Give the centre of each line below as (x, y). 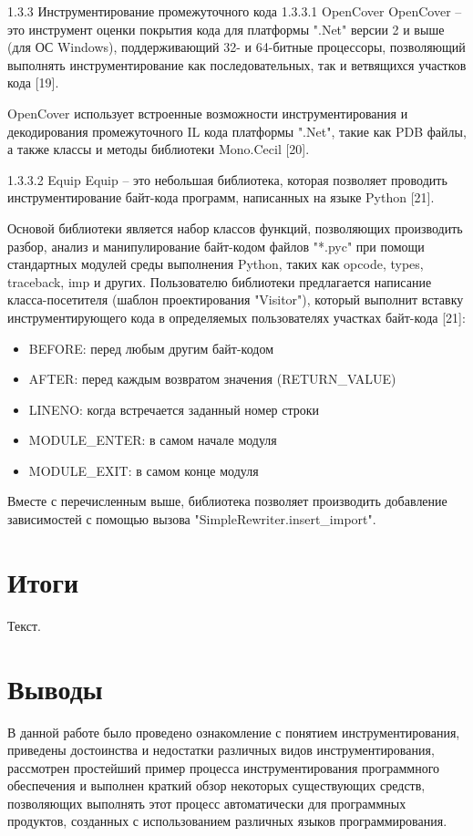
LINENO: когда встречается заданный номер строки (174, 409)
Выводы (55, 688)
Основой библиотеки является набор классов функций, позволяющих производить (235, 227)
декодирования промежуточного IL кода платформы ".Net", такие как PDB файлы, (237, 131)
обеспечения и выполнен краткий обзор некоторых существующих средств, (216, 785)
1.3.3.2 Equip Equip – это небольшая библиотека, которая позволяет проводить (227, 179)
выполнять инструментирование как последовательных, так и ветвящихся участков (237, 64)
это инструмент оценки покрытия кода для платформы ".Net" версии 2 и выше (226, 29)
